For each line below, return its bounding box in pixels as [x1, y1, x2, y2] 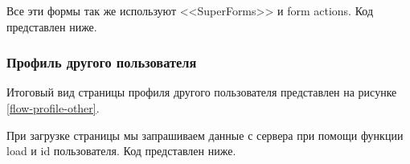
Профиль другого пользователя [6, 52, 197, 72]
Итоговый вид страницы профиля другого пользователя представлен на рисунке [6, 84, 397, 100]
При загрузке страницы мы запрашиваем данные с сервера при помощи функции [6, 126, 404, 143]
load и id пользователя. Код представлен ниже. [6, 142, 236, 159]
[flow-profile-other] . [6, 100, 100, 116]
